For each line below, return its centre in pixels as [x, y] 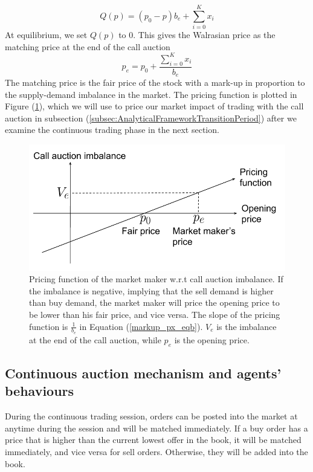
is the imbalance [247, 326]
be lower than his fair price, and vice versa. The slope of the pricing [155, 315]
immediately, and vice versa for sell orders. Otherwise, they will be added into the [156, 452]
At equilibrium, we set [46, 35]
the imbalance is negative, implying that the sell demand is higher [151, 290]
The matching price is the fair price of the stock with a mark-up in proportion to [155, 82]
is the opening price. [212, 339]
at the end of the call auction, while [95, 339]
